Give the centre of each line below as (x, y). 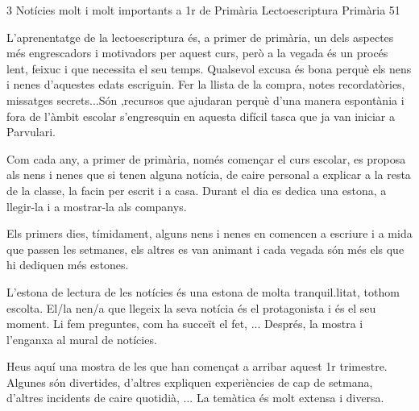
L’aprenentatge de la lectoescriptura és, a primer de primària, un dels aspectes (200, 37)
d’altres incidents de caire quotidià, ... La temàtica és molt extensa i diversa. (195, 398)
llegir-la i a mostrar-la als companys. (97, 206)
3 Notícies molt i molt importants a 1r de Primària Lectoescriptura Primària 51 (203, 10)
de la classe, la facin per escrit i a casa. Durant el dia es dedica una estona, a (197, 190)
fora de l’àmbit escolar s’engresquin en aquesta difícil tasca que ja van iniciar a (201, 116)
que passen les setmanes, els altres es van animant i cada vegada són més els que (205, 249)
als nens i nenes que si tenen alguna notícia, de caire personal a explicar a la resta (209, 174)
